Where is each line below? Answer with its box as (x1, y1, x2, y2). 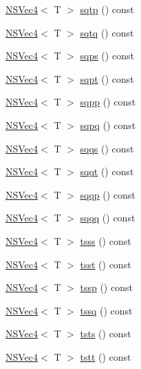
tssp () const (80, 280, 133, 295)
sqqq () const (80, 210, 135, 225)
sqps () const (80, 48, 134, 63)
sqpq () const (80, 117, 136, 132)
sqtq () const (80, 25, 134, 39)
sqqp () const (80, 187, 135, 201)
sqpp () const (80, 94, 136, 109)
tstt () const (80, 349, 131, 363)
